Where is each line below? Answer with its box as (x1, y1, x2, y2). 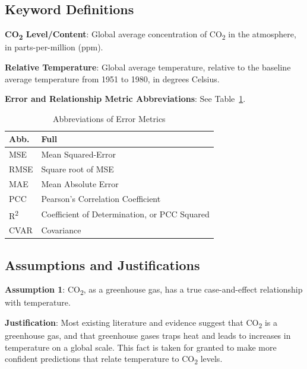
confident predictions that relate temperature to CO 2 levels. (5, 352, 223, 367)
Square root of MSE (41, 162, 114, 175)
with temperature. (5, 296, 71, 309)
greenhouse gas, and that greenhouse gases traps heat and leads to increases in (5, 329, 291, 342)
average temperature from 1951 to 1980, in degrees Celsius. (5, 72, 220, 85)
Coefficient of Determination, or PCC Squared (41, 208, 210, 220)
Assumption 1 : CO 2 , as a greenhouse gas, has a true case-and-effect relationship (5, 283, 303, 297)
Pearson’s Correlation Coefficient (41, 192, 161, 204)
